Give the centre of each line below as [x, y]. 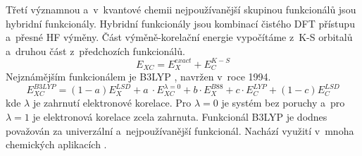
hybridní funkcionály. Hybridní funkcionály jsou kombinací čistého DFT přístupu [180, 23]
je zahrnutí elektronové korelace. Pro [112, 103]
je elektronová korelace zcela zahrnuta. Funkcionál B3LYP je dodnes [180, 117]
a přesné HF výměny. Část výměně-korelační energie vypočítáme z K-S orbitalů [179, 37]
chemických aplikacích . [56, 144]
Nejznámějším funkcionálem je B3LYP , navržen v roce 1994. [138, 77]
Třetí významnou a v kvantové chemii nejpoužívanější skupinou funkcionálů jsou [181, 9]
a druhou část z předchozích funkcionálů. [95, 50]
